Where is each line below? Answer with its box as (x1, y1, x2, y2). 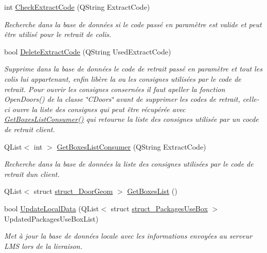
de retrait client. (4, 123, 55, 134)
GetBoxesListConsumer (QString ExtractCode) (57, 141, 206, 152)
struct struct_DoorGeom (33, 186, 113, 196)
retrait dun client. (4, 168, 60, 179)
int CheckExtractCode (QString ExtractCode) (4, 2, 150, 12)
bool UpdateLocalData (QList (4, 203, 99, 213)
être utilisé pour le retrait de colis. (4, 29, 112, 40)
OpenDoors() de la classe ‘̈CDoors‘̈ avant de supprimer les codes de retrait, (4, 94, 240, 104)
